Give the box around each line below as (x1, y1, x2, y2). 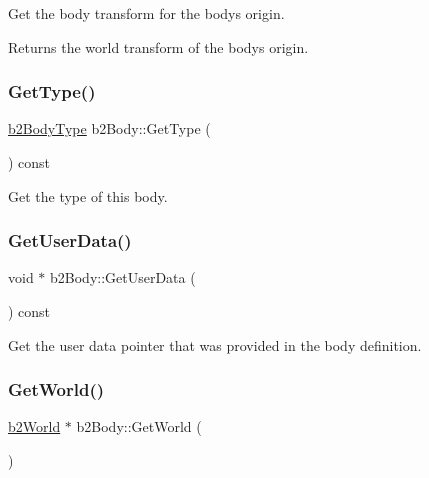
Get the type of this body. (8, 185, 168, 206)
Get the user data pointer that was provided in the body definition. (8, 334, 422, 355)
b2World (8, 416, 61, 437)
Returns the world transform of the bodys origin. (8, 36, 309, 57)
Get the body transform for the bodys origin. (8, 3, 285, 23)
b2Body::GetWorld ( (76, 416, 202, 437)
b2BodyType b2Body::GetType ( (8, 118, 211, 139)
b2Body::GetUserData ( (50, 267, 196, 288)
